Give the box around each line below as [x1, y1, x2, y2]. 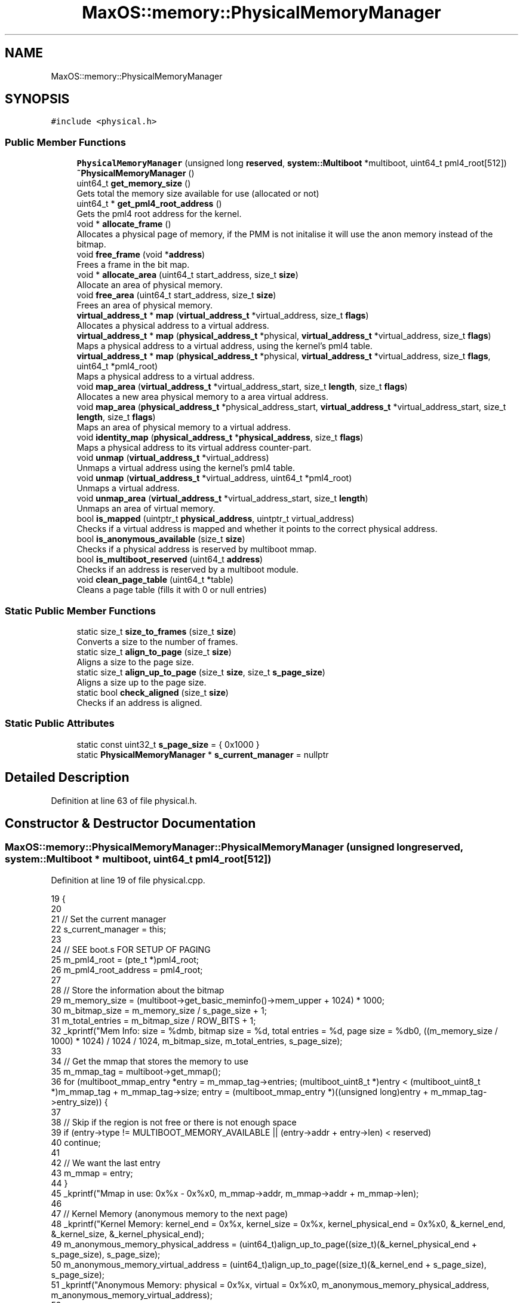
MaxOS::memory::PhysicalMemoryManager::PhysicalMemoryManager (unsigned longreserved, [5, 841, 463, 854]
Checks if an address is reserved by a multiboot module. [76, 564, 299, 575]
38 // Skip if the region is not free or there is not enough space [51, 1117, 297, 1127]
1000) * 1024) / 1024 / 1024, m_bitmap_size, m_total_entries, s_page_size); [51, 1035, 343, 1046]
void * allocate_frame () [76, 219, 171, 230]
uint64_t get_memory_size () [76, 178, 191, 189]
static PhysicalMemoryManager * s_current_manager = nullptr [76, 749, 329, 760]
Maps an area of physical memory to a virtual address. [76, 422, 291, 433]
